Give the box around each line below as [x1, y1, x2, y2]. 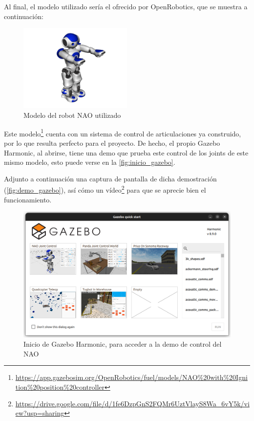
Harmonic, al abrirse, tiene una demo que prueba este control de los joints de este [4, 147, 249, 157]
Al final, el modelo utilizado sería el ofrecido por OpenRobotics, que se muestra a [4, 1, 248, 11]
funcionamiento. [4, 194, 52, 204]
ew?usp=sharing [15, 408, 64, 418]
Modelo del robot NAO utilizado [23, 110, 121, 120]
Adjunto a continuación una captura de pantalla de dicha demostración [4, 173, 217, 183]
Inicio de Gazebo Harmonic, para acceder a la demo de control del [23, 339, 222, 349]
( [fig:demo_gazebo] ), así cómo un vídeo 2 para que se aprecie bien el [4, 183, 206, 195]
